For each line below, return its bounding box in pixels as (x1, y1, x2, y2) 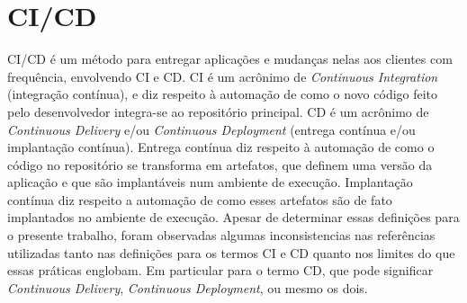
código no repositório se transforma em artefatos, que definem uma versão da (7, 155, 433, 174)
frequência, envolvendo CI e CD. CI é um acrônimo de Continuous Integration (7, 67, 438, 85)
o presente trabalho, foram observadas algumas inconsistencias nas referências (7, 226, 436, 245)
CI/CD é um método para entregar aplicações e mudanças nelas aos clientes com (7, 49, 453, 68)
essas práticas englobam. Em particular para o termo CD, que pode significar (7, 261, 434, 280)
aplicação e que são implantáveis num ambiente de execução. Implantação (7, 173, 413, 192)
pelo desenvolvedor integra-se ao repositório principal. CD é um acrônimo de (7, 102, 429, 120)
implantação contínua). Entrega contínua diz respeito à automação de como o (7, 138, 435, 156)
